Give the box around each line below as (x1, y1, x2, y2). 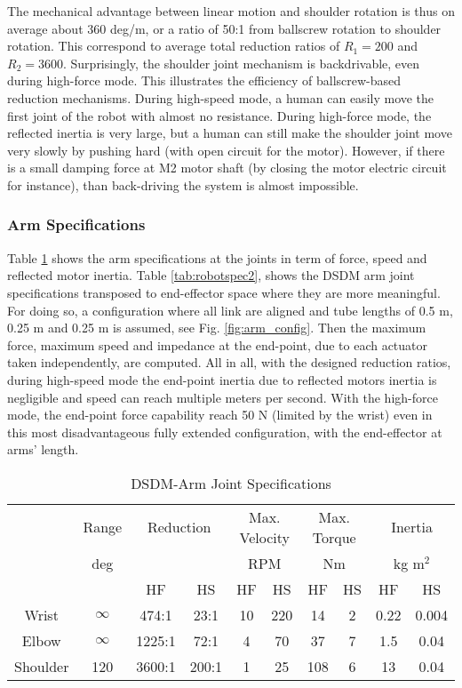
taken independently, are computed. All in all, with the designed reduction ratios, (7, 353, 451, 372)
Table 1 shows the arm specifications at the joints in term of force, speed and (7, 248, 427, 267)
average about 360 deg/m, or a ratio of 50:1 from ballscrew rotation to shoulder (7, 19, 442, 37)
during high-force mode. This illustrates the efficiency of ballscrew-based (7, 71, 402, 90)
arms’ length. (7, 440, 79, 459)
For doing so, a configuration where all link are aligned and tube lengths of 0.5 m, (7, 300, 453, 319)
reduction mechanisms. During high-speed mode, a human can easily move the (7, 88, 434, 107)
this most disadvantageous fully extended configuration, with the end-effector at (7, 422, 442, 441)
